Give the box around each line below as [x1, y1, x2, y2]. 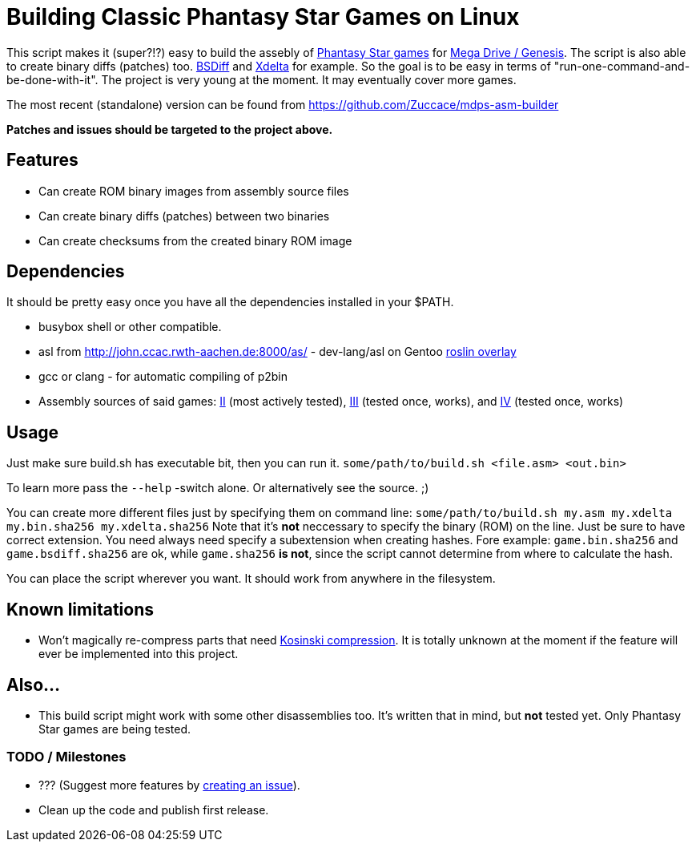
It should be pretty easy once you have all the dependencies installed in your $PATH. [6, 295, 454, 309]
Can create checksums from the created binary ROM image [38, 233, 352, 248]
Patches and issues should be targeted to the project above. [6, 122, 333, 136]
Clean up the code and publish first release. [38, 802, 269, 817]
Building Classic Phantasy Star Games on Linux [6, 3, 520, 30]
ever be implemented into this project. [38, 647, 239, 661]
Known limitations [6, 599, 154, 620]
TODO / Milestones [6, 749, 127, 765]
